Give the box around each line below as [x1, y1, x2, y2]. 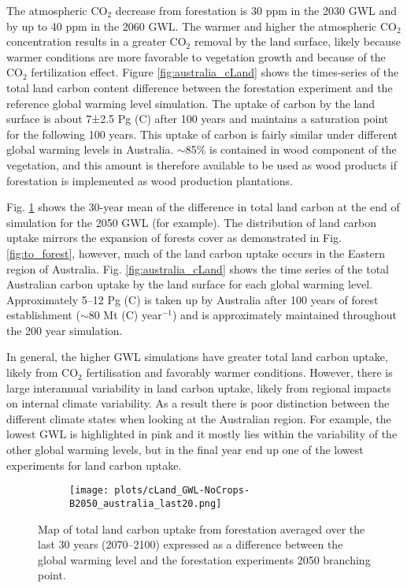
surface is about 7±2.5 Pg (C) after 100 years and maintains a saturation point [6, 110, 389, 127]
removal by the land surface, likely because [194, 33, 401, 50]
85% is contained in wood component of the [185, 141, 397, 158]
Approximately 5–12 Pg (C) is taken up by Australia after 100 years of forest [6, 291, 379, 307]
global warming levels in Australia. [6, 141, 174, 158]
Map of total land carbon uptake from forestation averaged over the [38, 520, 365, 537]
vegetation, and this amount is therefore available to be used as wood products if [6, 156, 397, 173]
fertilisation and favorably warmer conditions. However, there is [86, 364, 393, 381]
